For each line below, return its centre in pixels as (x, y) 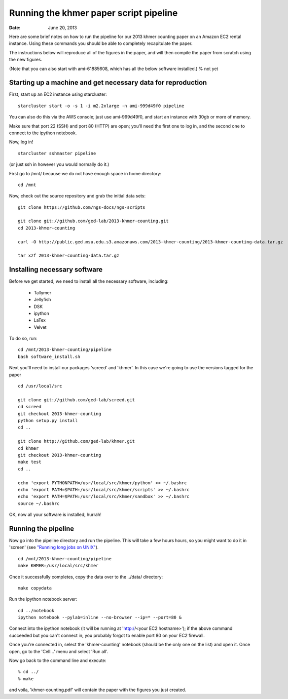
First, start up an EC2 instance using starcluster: (58, 94)
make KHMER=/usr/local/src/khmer (58, 566)
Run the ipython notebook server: (43, 599)
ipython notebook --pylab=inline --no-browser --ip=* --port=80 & (100, 618)
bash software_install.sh (49, 356)
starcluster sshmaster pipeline (57, 153)
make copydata (35, 588)
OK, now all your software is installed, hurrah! (55, 515)
